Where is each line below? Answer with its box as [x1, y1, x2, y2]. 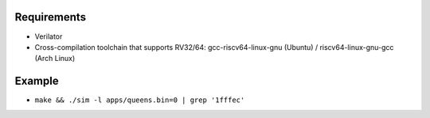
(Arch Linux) [34, 54, 76, 63]
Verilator [34, 32, 63, 41]
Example [14, 74, 59, 88]
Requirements [14, 10, 87, 24]
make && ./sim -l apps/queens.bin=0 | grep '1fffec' [34, 96, 245, 105]
